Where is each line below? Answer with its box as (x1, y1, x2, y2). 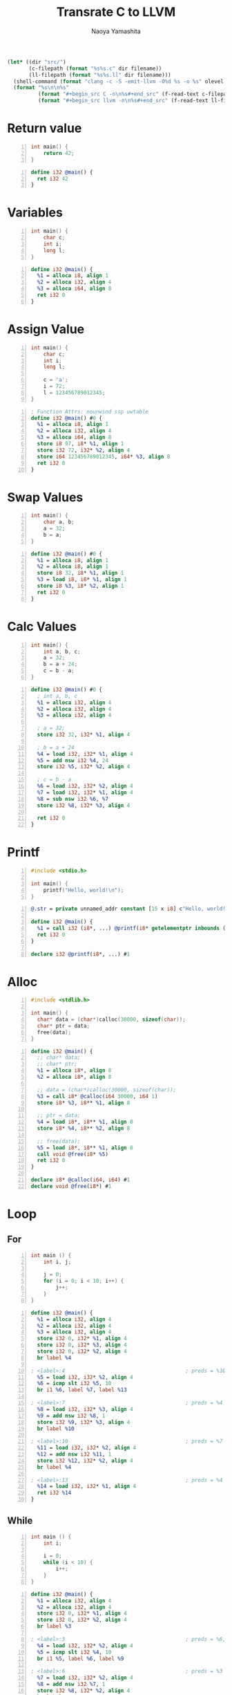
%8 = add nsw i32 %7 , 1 (37, 1681, 106, 1688)
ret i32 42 (37, 175, 68, 182)
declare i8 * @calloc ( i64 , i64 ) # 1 (30, 1176, 130, 1183)
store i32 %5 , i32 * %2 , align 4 (37, 763, 130, 770)
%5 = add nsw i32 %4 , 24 (37, 757, 109, 764)
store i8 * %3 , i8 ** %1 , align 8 (37, 1099, 130, 1106)
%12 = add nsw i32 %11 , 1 (37, 1451, 112, 1458)
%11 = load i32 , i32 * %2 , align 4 (37, 1445, 137, 1452)
